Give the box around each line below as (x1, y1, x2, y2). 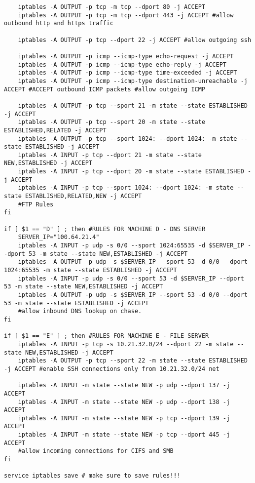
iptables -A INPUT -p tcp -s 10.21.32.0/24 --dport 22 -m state (18, 340, 234, 348)
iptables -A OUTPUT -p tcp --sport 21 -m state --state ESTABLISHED (18, 102, 248, 109)
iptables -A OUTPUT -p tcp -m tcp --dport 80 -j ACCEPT (18, 3, 206, 10)
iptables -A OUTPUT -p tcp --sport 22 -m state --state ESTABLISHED (18, 357, 248, 364)
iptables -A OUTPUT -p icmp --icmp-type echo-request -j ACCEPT (18, 52, 234, 60)
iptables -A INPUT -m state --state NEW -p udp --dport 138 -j (18, 398, 230, 405)
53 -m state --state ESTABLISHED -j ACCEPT (4, 299, 149, 307)
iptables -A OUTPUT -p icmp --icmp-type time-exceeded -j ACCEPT (18, 69, 237, 77)
